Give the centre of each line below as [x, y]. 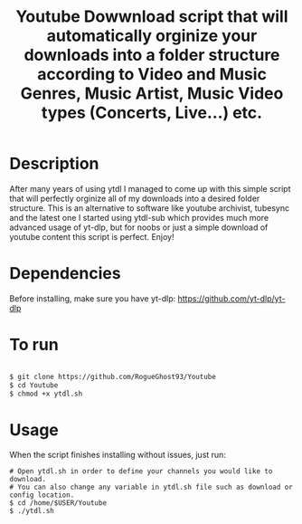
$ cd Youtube [34, 385]
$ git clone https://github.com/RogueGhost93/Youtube [113, 376]
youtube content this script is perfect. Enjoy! [92, 236]
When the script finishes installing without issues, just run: [118, 455]
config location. [42, 495]
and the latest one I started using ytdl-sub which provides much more [139, 217]
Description [54, 164]
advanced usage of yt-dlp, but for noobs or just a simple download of [139, 227]
